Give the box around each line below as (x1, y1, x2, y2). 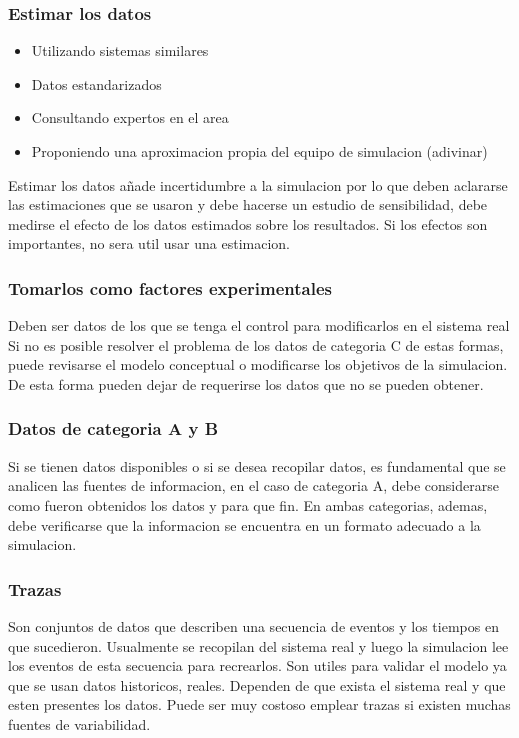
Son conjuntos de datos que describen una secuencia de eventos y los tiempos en (8, 615, 499, 636)
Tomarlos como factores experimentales (8, 275, 333, 300)
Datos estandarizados (31, 73, 162, 94)
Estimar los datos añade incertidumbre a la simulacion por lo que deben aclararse (8, 174, 508, 195)
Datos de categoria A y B (8, 416, 219, 441)
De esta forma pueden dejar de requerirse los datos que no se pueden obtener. (8, 373, 484, 394)
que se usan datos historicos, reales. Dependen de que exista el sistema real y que (8, 674, 506, 695)
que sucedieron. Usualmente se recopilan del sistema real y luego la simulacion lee (8, 635, 509, 656)
